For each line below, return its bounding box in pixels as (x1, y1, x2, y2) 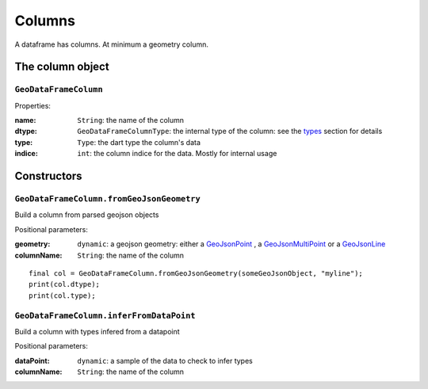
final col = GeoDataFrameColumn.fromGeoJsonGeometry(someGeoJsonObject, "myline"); (29, 269, 364, 277)
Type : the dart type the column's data (77, 137, 201, 147)
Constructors (14, 170, 82, 183)
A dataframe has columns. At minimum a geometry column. (14, 40, 209, 49)
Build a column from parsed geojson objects (14, 210, 159, 219)
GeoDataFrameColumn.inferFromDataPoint (14, 310, 196, 321)
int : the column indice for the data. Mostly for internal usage (77, 149, 277, 158)
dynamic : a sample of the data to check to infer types (77, 356, 253, 365)
